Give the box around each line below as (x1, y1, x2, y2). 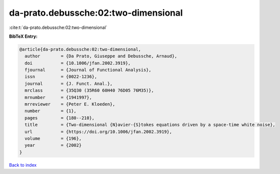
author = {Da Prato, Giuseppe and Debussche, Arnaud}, (25, 53, 178, 59)
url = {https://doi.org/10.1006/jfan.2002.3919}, (25, 129, 172, 134)
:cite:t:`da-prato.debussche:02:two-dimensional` (9, 25, 107, 30)
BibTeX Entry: (9, 33, 38, 39)
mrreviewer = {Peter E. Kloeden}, (25, 101, 115, 107)
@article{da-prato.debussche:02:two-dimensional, (19, 47, 141, 52)
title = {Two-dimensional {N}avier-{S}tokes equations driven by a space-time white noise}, (25, 122, 276, 127)
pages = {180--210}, (25, 115, 95, 121)
